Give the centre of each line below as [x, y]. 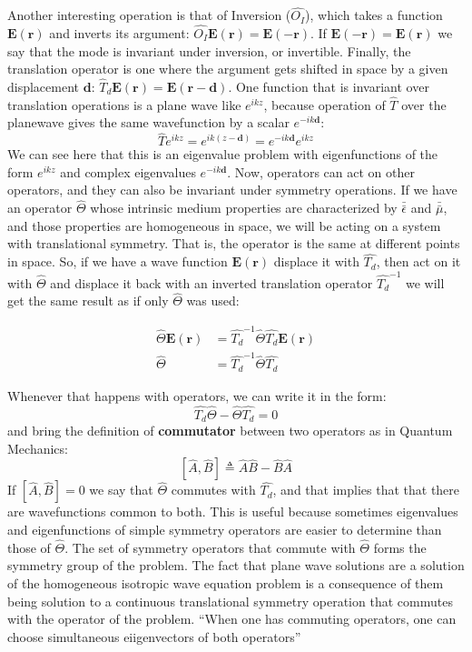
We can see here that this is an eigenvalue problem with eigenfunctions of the [223, 154]
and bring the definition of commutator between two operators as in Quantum [230, 431]
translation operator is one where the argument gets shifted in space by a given [228, 69]
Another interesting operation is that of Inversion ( [149, 15]
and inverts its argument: [119, 33]
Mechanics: [38, 448]
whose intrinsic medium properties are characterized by [244, 208]
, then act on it [418, 261]
